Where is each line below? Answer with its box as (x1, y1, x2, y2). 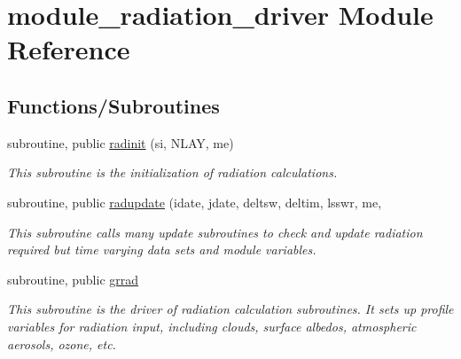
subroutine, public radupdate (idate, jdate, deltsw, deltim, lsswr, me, (7, 192, 382, 211)
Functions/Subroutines (7, 91, 220, 119)
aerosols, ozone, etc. (7, 334, 116, 353)
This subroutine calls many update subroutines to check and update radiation (7, 222, 423, 241)
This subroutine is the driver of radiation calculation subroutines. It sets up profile (7, 300, 454, 318)
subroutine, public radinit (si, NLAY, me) (7, 133, 234, 152)
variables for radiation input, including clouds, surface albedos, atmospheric (7, 316, 417, 335)
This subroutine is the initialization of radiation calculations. (7, 163, 338, 182)
